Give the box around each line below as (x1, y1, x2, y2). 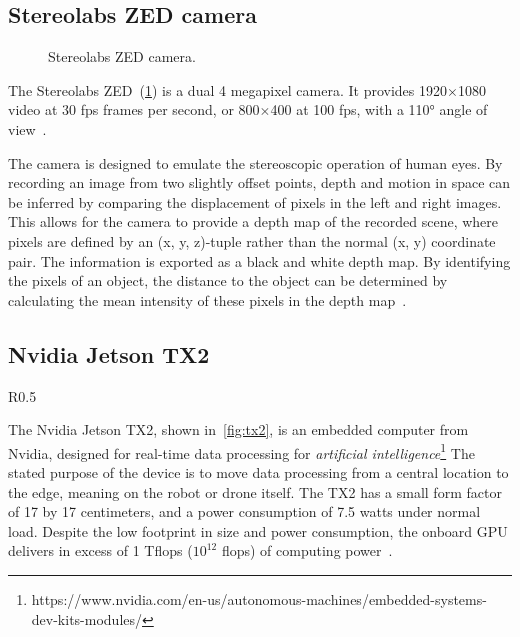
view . (8, 118, 47, 139)
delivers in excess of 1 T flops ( (8, 540, 193, 561)
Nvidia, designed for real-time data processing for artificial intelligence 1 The (8, 439, 475, 463)
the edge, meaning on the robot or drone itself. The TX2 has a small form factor (8, 481, 502, 502)
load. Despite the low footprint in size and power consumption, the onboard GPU (8, 520, 508, 541)
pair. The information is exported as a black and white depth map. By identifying (8, 250, 511, 271)
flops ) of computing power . (221, 540, 393, 561)
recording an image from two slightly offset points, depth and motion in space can (8, 172, 511, 193)
